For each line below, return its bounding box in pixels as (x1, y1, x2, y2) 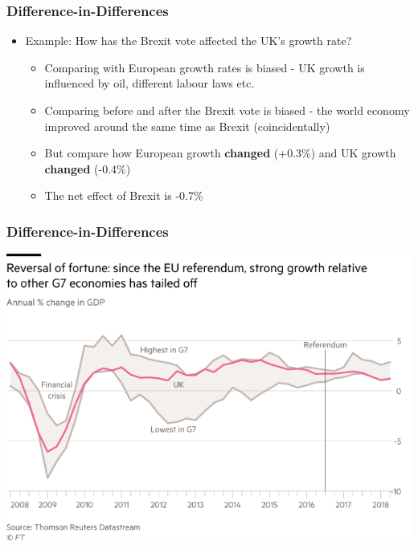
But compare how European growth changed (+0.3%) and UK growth (44, 144, 396, 161)
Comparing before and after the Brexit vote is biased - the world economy (44, 102, 410, 118)
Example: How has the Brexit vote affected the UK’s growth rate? (25, 32, 352, 49)
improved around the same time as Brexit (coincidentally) (44, 117, 330, 134)
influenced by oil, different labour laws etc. (44, 75, 255, 91)
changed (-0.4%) (44, 160, 131, 177)
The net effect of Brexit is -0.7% (44, 187, 203, 204)
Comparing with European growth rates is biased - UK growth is (44, 59, 365, 75)
